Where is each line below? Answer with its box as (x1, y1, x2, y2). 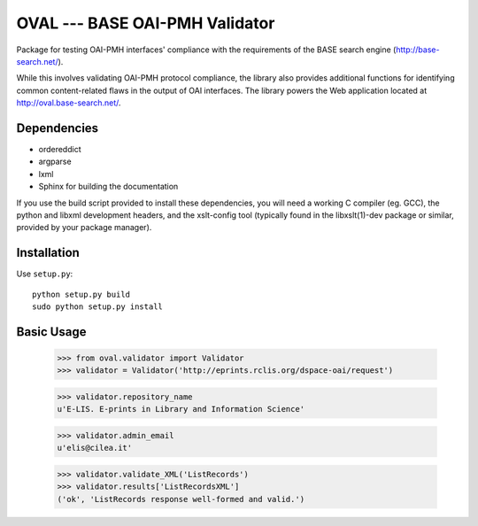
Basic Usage (16, 324, 87, 339)
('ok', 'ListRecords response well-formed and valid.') (57, 494, 305, 504)
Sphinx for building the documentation (38, 182, 179, 192)
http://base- (395, 44, 440, 55)
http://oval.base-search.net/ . (16, 97, 121, 108)
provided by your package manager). (16, 222, 152, 233)
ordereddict (38, 144, 81, 155)
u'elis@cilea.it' (57, 443, 133, 453)
